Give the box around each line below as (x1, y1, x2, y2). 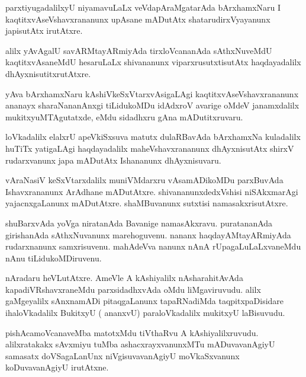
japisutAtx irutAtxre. (5, 24, 83, 37)
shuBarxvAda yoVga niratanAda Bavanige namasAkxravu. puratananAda (5, 216, 273, 229)
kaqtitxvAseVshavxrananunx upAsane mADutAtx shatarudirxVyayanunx (5, 12, 270, 25)
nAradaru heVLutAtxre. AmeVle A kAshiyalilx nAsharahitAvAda (5, 271, 243, 284)
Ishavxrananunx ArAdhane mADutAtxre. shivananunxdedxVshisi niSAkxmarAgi (5, 185, 298, 197)
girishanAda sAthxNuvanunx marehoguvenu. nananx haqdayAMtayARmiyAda (5, 228, 291, 241)
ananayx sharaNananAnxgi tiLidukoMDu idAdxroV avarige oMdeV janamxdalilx (5, 99, 299, 111)
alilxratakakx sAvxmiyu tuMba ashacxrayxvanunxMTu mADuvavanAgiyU (5, 338, 275, 350)
